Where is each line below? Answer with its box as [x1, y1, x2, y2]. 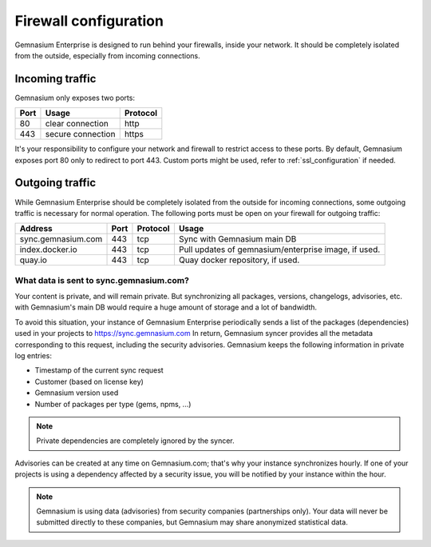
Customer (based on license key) [34, 377, 144, 386]
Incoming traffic [14, 72, 97, 86]
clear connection [45, 118, 109, 130]
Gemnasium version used [34, 388, 119, 397]
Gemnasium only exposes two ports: [14, 93, 136, 102]
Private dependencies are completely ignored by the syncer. [36, 436, 235, 445]
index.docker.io [19, 244, 77, 255]
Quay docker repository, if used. [178, 254, 300, 266]
